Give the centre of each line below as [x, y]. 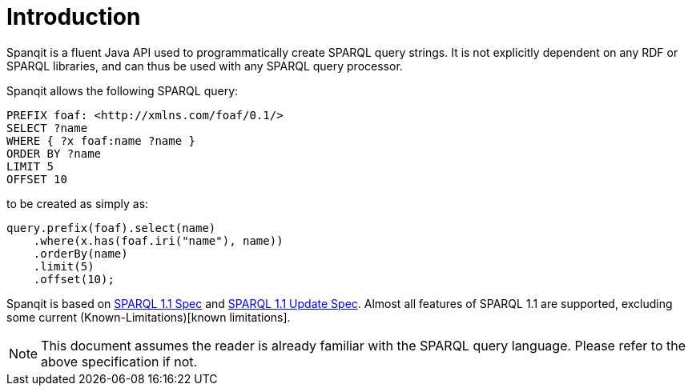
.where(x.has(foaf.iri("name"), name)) [158, 240]
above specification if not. [119, 361]
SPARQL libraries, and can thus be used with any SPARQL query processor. [205, 66]
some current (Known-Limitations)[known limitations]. [149, 317]
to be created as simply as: [78, 203]
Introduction [74, 17]
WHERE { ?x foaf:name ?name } [101, 140]
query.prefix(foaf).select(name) [111, 228]
